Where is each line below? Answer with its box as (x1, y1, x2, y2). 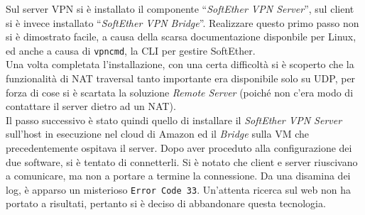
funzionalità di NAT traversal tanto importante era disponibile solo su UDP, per (6, 71, 356, 86)
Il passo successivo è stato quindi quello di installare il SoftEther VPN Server (6, 112, 342, 127)
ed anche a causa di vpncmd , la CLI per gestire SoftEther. (6, 43, 256, 57)
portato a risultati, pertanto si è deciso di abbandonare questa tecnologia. (6, 196, 326, 211)
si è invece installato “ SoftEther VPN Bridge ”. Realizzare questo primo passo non (6, 15, 359, 30)
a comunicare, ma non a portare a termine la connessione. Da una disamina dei (6, 168, 351, 183)
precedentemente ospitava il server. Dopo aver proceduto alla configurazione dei (6, 140, 352, 155)
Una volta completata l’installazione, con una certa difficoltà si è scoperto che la (6, 57, 354, 72)
